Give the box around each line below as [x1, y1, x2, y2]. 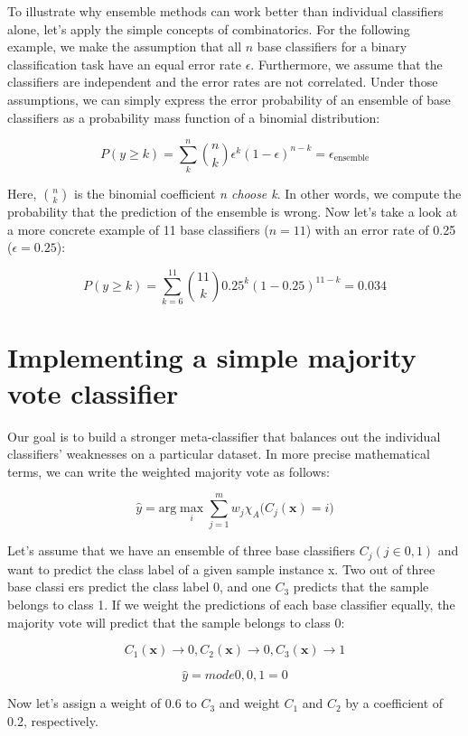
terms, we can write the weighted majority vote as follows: [7, 461, 330, 480]
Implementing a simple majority [7, 339, 417, 376]
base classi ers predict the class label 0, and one [7, 577, 271, 596]
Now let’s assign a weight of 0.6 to [7, 694, 197, 713]
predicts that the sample [293, 577, 429, 596]
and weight [219, 694, 280, 713]
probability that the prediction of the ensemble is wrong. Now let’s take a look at [7, 202, 458, 221]
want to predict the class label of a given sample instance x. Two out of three [7, 559, 435, 578]
